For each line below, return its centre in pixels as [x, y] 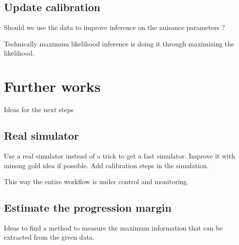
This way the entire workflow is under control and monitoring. [96, 181]
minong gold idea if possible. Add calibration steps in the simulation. [106, 165]
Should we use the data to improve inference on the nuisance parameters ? [114, 27]
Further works [52, 86]
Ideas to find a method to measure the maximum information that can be [113, 227]
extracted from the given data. [49, 237]
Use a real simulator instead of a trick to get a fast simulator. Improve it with [119, 155]
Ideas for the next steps [39, 109]
